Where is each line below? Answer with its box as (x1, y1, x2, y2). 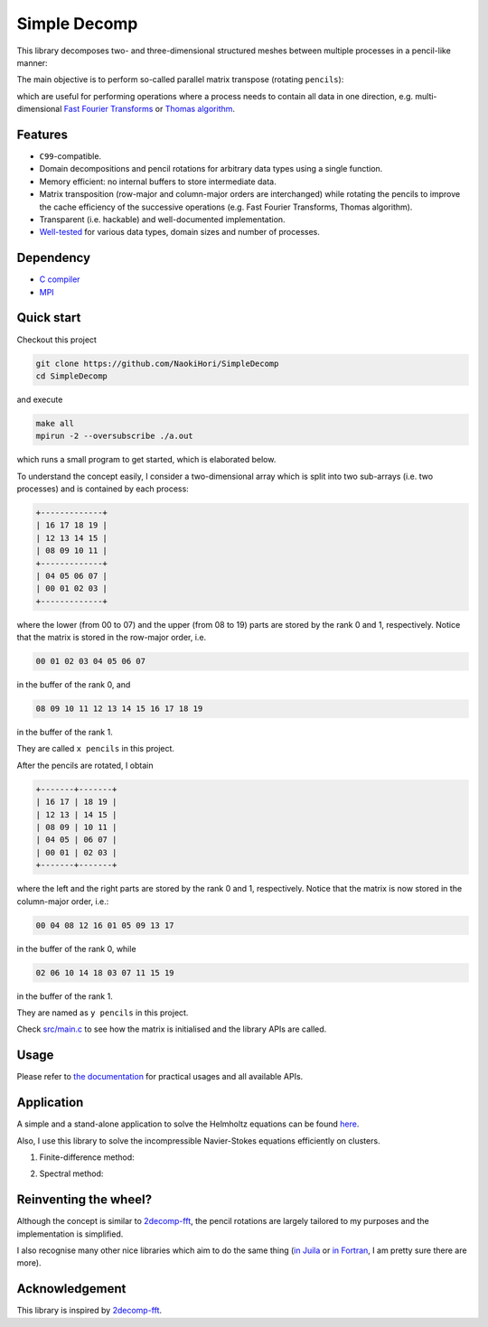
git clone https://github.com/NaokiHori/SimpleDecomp (35, 358, 279, 369)
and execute (16, 394, 63, 405)
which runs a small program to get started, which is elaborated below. (16, 454, 277, 465)
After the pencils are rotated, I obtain (16, 760, 154, 771)
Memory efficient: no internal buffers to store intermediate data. (39, 176, 277, 187)
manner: (16, 57, 49, 68)
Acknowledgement (16, 1281, 127, 1296)
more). (16, 1257, 42, 1268)
